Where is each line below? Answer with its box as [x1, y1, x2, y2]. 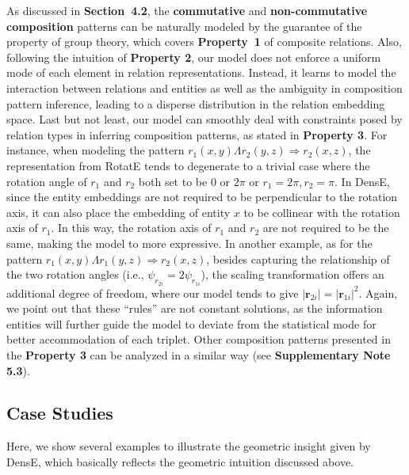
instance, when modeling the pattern [6, 142, 185, 158]
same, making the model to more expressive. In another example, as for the [6, 234, 373, 251]
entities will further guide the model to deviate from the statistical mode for [6, 315, 377, 332]
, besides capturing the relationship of [206, 250, 390, 267]
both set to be [138, 173, 208, 189]
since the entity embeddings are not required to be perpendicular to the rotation [6, 188, 398, 205]
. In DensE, [334, 173, 390, 189]
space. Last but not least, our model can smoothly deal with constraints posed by [6, 111, 403, 127]
